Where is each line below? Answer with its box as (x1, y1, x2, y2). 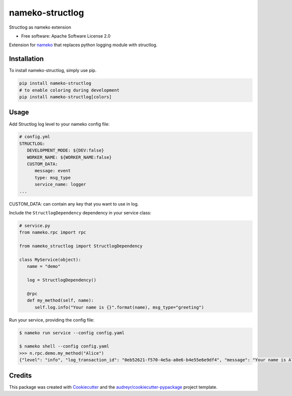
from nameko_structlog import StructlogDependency (19, 243, 143, 249)
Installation (9, 55, 44, 63)
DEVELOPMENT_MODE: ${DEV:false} (27, 148, 104, 153)
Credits (9, 371, 32, 379)
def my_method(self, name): (27, 298, 94, 303)
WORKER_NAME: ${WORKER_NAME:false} (27, 155, 112, 160)
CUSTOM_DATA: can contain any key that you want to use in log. (9, 201, 139, 207)
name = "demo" (27, 264, 61, 269)
